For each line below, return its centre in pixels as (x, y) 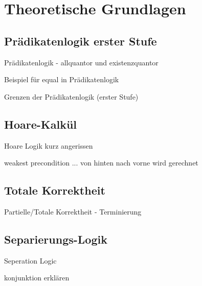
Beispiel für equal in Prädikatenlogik (62, 79)
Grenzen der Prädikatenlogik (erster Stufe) (71, 96)
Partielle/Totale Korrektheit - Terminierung (73, 211)
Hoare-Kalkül (41, 124)
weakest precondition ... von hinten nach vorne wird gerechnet (101, 163)
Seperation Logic (30, 260)
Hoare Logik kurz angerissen (49, 145)
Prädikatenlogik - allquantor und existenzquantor (81, 62)
